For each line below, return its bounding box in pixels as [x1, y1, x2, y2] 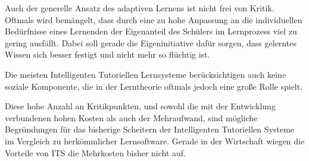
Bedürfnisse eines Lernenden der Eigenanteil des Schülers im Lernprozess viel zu [5, 25, 297, 37]
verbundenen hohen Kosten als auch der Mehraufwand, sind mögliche [5, 111, 258, 124]
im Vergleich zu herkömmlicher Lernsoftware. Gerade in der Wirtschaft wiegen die [5, 134, 305, 147]
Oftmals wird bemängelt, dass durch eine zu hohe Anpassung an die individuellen [5, 13, 302, 26]
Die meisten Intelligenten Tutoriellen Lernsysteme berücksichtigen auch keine [5, 68, 286, 80]
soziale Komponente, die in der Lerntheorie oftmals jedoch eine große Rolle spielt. [5, 80, 303, 92]
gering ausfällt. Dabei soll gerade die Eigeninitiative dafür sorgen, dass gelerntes [5, 36, 296, 49]
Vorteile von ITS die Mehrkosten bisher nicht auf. [5, 146, 186, 159]
